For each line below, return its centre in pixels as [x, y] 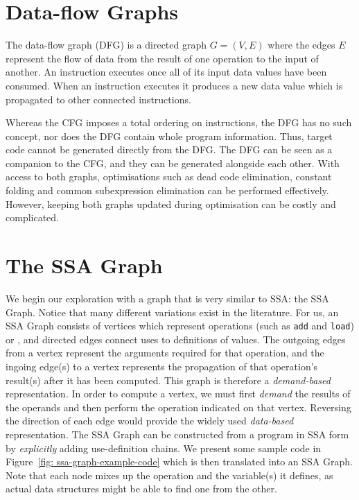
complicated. [32, 217]
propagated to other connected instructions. [98, 99]
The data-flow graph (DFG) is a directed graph [106, 45]
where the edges [301, 45]
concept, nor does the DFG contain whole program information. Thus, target [169, 136]
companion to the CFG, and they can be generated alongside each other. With [173, 163]
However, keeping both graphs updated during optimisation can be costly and [171, 204]
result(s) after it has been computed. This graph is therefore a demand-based [168, 380]
